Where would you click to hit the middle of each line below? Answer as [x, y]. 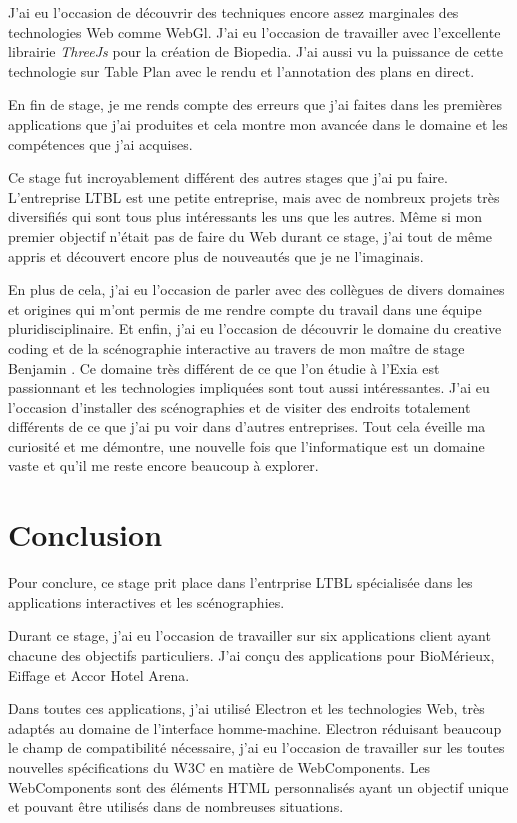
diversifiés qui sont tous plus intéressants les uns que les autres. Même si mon [245, 216]
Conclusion [85, 534]
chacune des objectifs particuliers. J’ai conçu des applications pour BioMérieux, [251, 654]
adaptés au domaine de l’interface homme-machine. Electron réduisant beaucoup [255, 727]
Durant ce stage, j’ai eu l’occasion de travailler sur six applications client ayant [249, 635]
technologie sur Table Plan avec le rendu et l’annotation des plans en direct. [241, 70]
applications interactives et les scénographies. [146, 601]
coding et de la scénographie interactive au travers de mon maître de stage [236, 347]
